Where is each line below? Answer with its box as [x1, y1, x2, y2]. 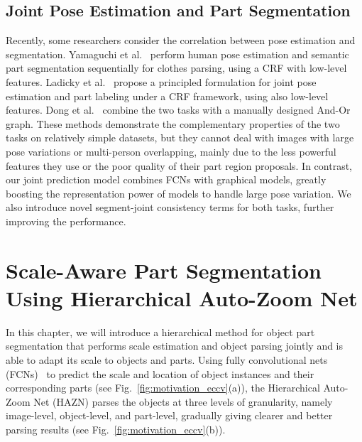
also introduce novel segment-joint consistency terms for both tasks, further [6, 200, 334, 215]
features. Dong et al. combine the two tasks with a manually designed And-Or [6, 102, 351, 117]
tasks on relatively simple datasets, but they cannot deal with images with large [6, 130, 354, 145]
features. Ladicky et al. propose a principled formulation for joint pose [6, 74, 317, 89]
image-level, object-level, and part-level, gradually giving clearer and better [6, 408, 333, 423]
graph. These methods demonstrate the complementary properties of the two [6, 116, 340, 131]
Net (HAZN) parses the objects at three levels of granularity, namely [33, 394, 333, 409]
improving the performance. [6, 213, 126, 228]
